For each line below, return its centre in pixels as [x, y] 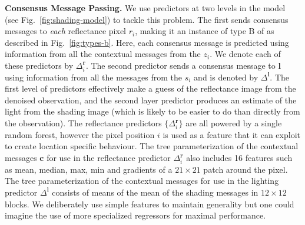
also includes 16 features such [239, 157]
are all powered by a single [234, 123]
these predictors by [39, 65]
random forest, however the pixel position [80, 134]
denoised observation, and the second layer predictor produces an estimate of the [151, 100]
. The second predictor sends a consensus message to [180, 65]
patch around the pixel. [246, 169]
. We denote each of [245, 54]
